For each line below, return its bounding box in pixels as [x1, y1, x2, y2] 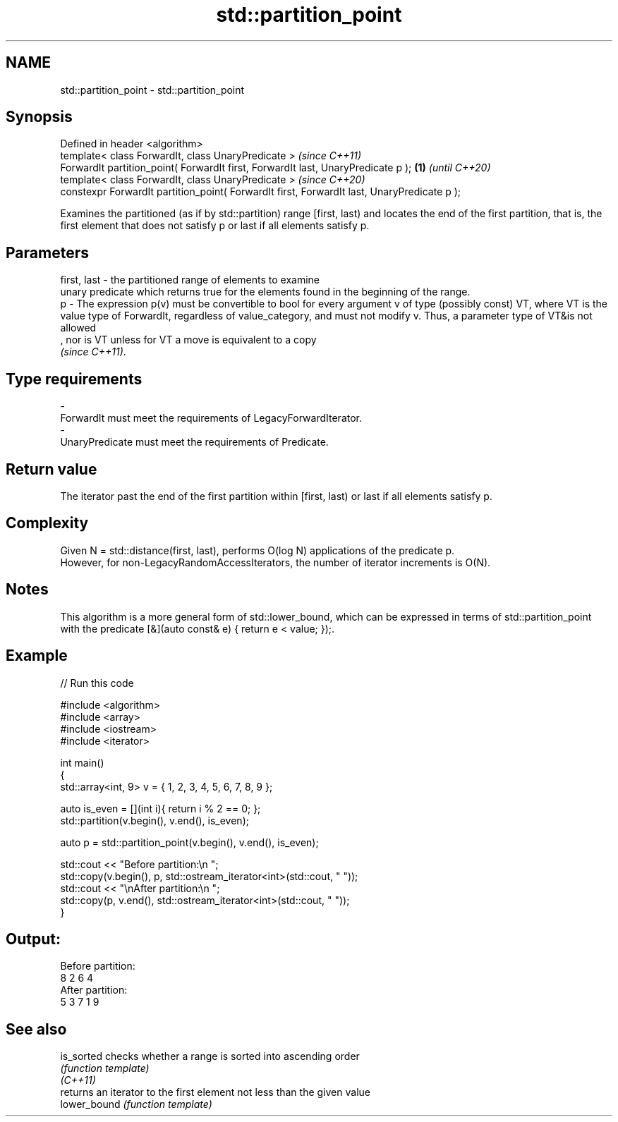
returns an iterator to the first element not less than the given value [60, 1086, 370, 1099]
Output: [6, 929, 61, 948]
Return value [6, 460, 97, 478]
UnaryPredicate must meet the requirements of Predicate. [60, 436, 329, 449]
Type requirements [6, 370, 143, 388]
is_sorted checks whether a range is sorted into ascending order [60, 1050, 360, 1063]
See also [6, 1020, 67, 1038]
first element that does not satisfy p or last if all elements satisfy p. [60, 219, 370, 232]
